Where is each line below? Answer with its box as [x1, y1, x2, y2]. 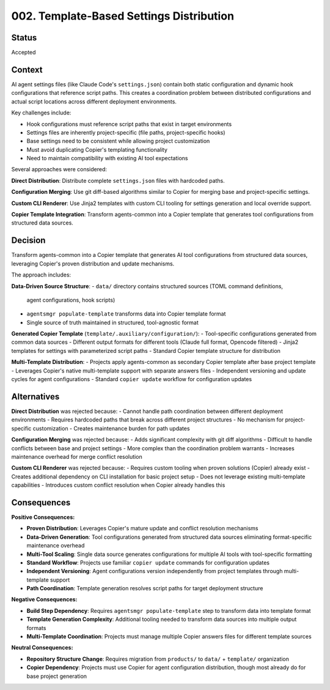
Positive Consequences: [11, 513, 75, 521]
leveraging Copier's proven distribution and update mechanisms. [11, 260, 175, 267]
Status [11, 32, 37, 43]
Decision [11, 236, 46, 246]
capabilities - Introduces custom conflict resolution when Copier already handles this [11, 481, 226, 489]
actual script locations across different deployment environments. [11, 98, 177, 105]
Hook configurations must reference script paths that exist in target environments [26, 120, 232, 128]
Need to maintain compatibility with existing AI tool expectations [26, 155, 189, 162]
